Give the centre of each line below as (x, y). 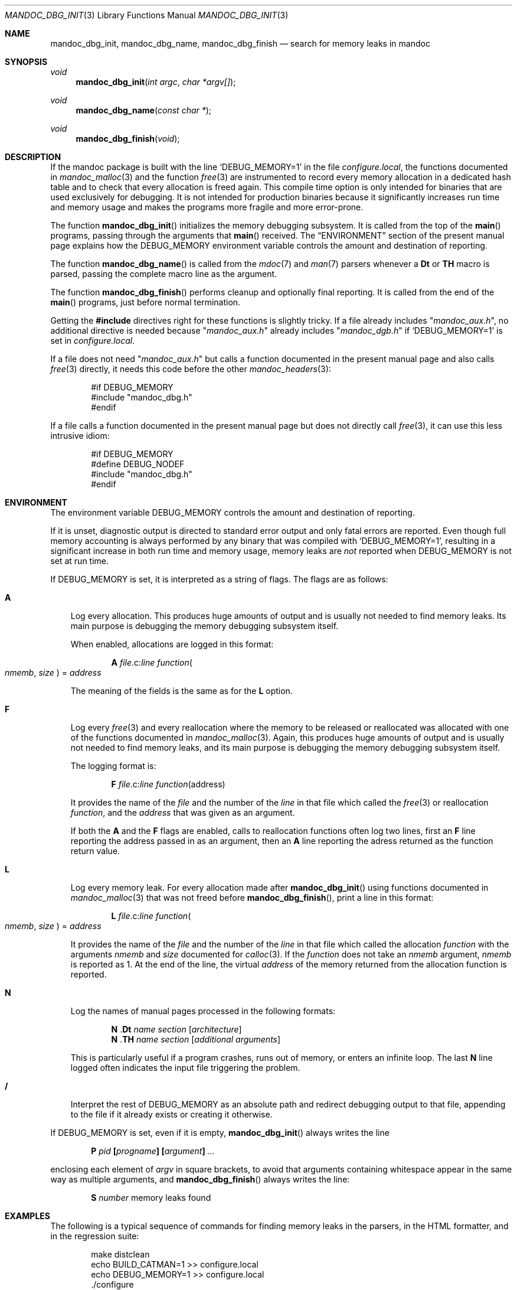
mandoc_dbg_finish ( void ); (128, 139)
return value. (95, 851)
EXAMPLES (27, 1216)
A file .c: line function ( (152, 662)
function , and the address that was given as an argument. (183, 812)
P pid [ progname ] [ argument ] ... (153, 1151)
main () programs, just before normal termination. (145, 302)
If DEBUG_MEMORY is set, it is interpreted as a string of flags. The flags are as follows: (219, 579)
